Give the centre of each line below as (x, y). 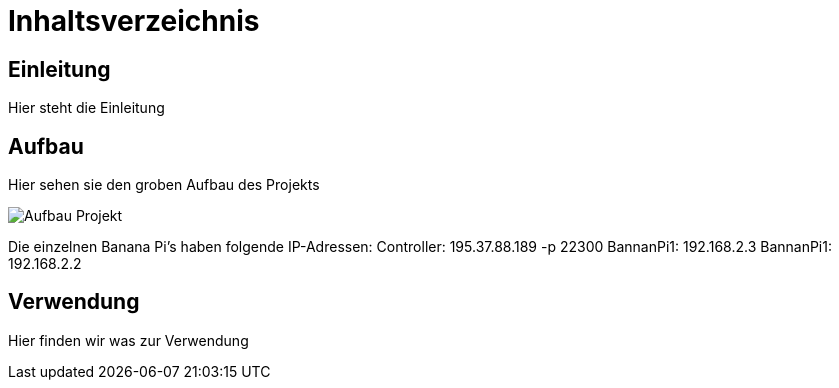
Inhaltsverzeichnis (134, 21)
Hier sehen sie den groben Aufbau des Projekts (164, 185)
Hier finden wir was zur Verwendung (128, 340)
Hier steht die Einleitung (86, 108)
